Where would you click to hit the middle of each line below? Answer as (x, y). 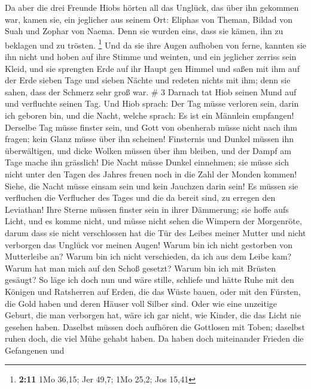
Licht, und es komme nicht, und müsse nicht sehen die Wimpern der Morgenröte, (153, 221)
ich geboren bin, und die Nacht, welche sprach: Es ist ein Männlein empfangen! (150, 115)
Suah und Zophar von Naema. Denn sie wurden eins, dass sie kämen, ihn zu (144, 31)
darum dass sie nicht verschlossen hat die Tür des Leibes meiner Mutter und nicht (155, 232)
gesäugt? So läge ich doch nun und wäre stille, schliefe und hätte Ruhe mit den (150, 280)
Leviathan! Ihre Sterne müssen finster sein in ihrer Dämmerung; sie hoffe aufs (147, 209)
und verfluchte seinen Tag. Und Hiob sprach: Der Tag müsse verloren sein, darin (152, 103)
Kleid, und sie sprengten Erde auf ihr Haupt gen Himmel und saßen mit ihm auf (152, 68)
